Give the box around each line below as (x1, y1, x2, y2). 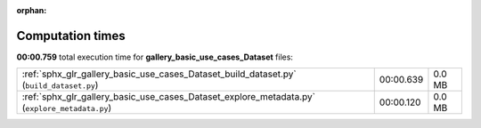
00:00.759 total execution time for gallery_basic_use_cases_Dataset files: (16, 52, 294, 62)
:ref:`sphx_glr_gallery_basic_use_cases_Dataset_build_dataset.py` (21, 68, 298, 80)
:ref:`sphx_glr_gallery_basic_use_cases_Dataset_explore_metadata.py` (21, 91, 316, 103)
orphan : (16, 5, 47, 15)
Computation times (16, 28, 126, 44)
